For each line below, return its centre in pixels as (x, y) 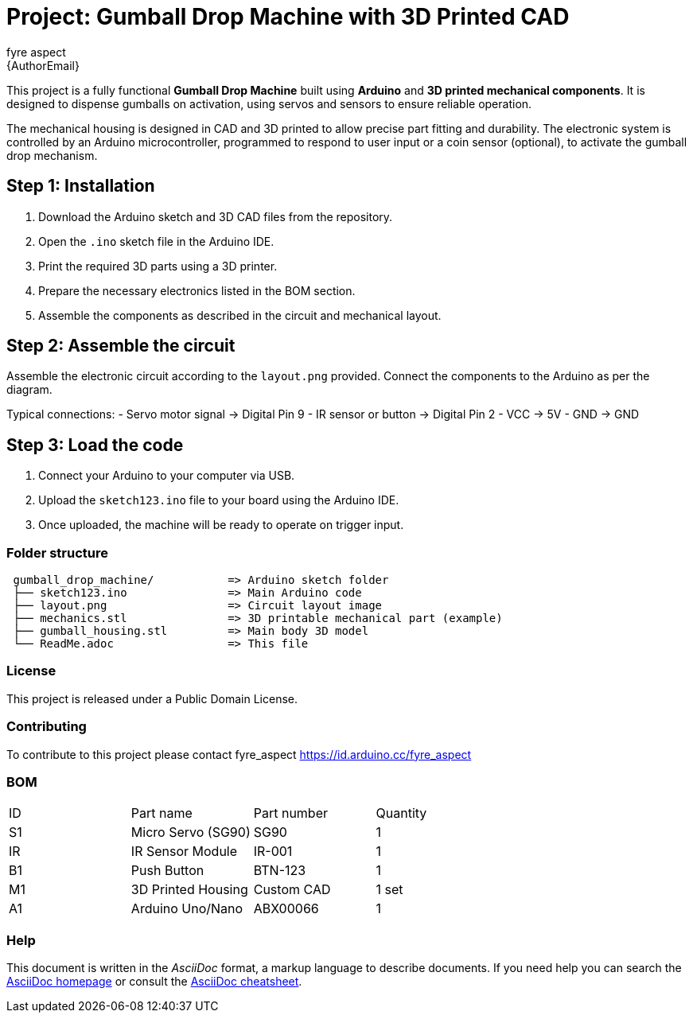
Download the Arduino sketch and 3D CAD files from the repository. (216, 216)
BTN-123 (280, 871)
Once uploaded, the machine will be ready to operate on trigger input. (221, 525)
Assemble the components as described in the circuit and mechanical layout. (240, 315)
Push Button (167, 871)
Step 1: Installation (81, 186)
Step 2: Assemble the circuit (121, 346)
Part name (162, 813)
